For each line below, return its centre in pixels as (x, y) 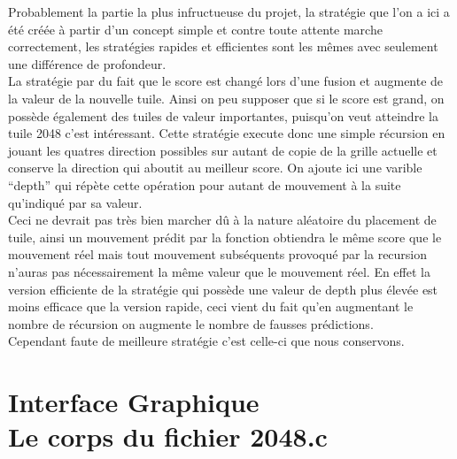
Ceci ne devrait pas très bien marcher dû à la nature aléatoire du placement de (222, 220)
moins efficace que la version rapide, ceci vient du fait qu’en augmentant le (211, 306)
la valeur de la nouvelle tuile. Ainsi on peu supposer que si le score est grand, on (226, 98)
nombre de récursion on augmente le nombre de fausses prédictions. (191, 323)
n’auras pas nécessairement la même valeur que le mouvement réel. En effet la (219, 271)
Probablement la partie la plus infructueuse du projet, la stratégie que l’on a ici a (229, 11)
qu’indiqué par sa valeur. (75, 202)
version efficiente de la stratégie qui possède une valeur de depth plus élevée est (223, 289)
